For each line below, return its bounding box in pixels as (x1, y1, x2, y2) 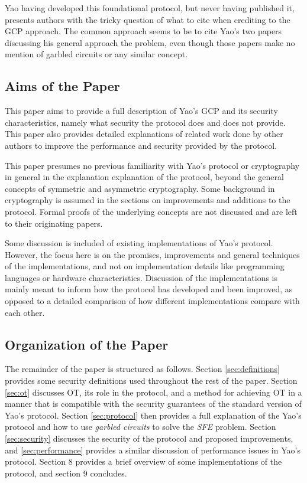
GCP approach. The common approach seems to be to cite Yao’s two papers (5, 25, 282, 37)
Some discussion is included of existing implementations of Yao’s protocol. (5, 237, 273, 249)
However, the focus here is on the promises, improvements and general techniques (5, 248, 300, 260)
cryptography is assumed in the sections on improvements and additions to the (5, 194, 290, 206)
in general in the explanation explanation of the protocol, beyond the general (5, 171, 284, 183)
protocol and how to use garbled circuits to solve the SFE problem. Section (5, 420, 276, 433)
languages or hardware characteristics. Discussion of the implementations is (5, 271, 278, 283)
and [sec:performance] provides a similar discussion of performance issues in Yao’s (5, 443, 300, 456)
